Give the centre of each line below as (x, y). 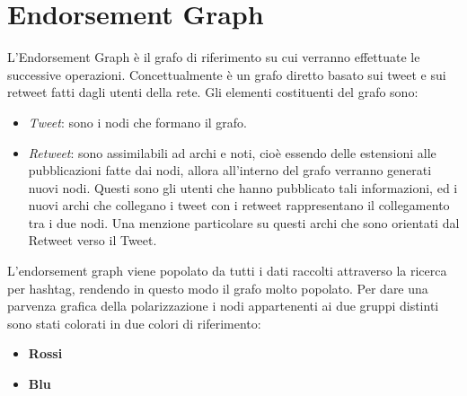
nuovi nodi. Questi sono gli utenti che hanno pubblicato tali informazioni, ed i (243, 187)
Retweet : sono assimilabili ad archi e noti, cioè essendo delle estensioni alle (232, 152)
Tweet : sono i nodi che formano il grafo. (137, 122)
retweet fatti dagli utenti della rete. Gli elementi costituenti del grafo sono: (213, 92)
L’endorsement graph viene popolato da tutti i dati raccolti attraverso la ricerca (227, 271)
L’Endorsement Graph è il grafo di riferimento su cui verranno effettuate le (214, 57)
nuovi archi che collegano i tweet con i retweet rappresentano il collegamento (239, 205)
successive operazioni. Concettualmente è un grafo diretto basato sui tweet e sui (227, 74)
